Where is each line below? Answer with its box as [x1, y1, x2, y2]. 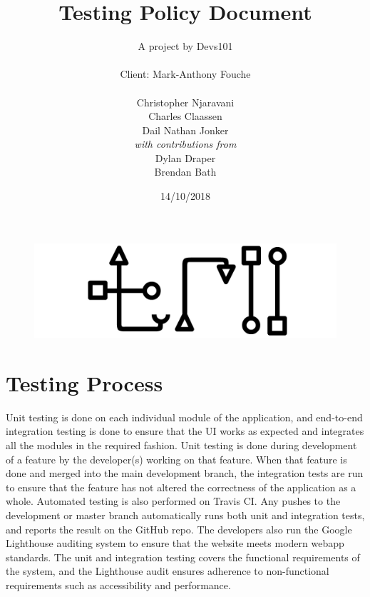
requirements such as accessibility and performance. [6, 578, 231, 592]
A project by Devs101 [138, 39, 233, 54]
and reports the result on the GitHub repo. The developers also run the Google [6, 521, 352, 536]
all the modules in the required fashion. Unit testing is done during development [6, 438, 357, 453]
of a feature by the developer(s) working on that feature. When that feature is [6, 451, 347, 466]
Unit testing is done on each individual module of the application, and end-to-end [6, 409, 363, 424]
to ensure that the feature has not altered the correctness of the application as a [6, 479, 356, 494]
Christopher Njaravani [136, 94, 235, 109]
